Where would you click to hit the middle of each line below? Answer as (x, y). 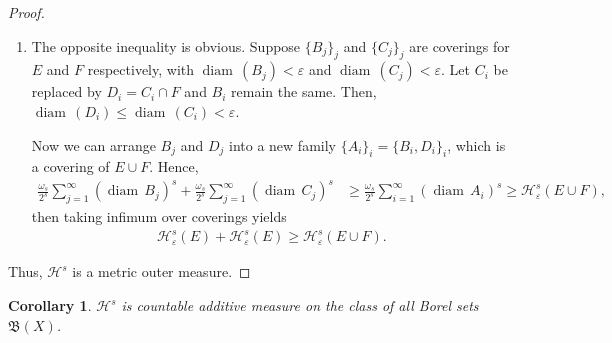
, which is (476, 144)
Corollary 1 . (50, 305)
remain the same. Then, (304, 91)
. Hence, (174, 166)
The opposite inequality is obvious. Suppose (166, 45)
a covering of (70, 166)
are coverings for (459, 45)
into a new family (282, 144)
